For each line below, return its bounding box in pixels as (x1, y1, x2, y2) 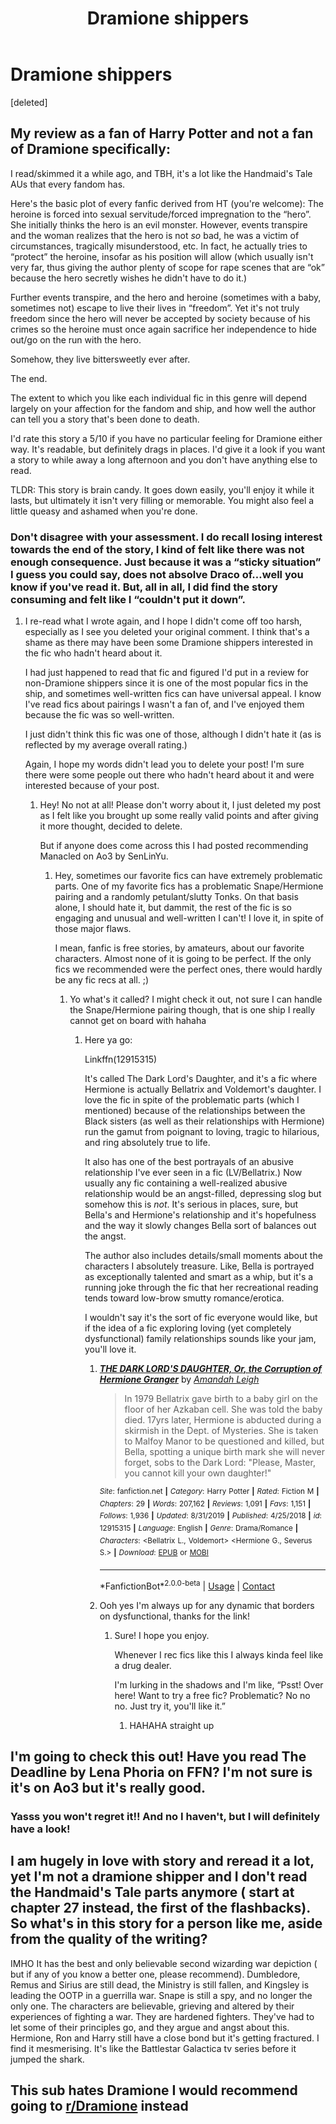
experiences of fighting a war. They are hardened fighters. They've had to (10, 2010, 315, 2022)
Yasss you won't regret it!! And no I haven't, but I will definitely (10, 1809, 321, 1823)
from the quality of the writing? (10, 1931, 208, 1948)
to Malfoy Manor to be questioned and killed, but (124, 1435, 325, 1447)
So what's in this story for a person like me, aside (10, 1915, 323, 1932)
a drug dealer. (114, 1659, 172, 1671)
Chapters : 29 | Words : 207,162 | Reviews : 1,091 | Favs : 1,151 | (99, 1498, 312, 1509)
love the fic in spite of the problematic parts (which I (84, 1094, 300, 1106)
